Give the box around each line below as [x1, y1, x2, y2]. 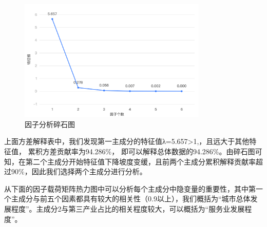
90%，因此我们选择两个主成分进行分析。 [11, 166, 147, 177]
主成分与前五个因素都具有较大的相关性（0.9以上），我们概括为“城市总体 [11, 193, 251, 204]
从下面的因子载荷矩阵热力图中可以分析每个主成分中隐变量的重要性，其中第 [4, 183, 256, 194]
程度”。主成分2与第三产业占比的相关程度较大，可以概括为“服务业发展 [11, 203, 245, 214]
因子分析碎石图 [25, 118, 75, 129]
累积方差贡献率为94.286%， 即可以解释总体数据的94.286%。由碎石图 [28, 146, 255, 157]
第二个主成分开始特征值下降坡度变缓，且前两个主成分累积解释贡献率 [25, 156, 256, 167]
